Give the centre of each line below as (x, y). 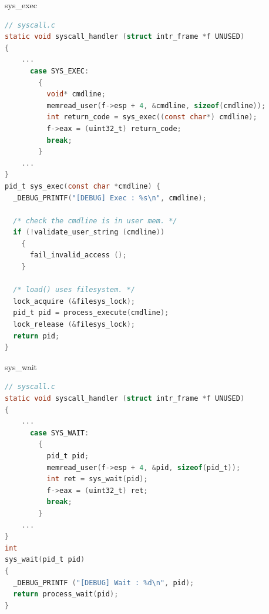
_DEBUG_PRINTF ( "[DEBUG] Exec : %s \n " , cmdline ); (110, 198)
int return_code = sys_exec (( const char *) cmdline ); (152, 117)
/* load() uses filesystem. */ (74, 290)
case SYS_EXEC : (59, 71)
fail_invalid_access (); (78, 255)
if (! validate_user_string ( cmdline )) (89, 232)
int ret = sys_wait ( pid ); (97, 479)
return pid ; (36, 336)
